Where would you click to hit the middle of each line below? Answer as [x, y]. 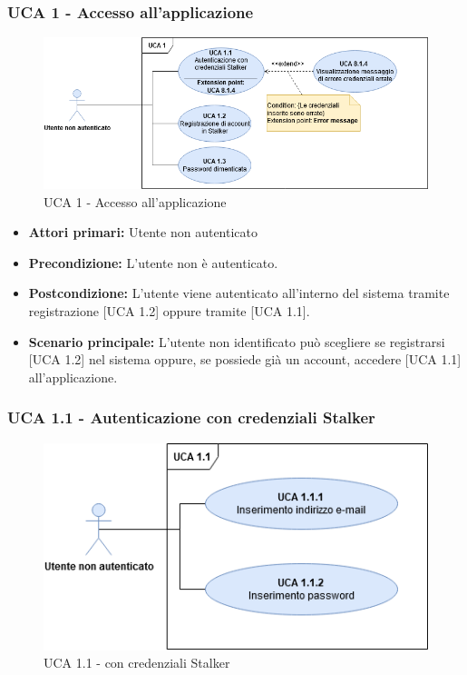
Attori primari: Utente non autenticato [143, 232]
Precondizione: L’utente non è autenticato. [153, 262]
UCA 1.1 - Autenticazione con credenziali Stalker [191, 417]
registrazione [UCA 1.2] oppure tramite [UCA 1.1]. [169, 310]
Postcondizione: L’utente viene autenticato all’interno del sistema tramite [239, 293]
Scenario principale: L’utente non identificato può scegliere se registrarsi [237, 341]
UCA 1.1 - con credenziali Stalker [137, 663]
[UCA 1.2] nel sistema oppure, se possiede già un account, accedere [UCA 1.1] [245, 359]
